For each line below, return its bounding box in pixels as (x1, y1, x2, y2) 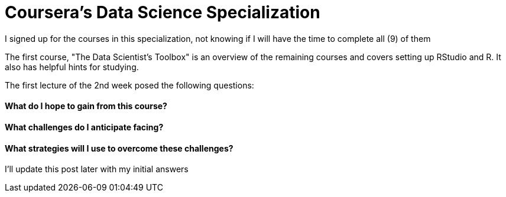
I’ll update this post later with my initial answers (5, 164, 189, 175)
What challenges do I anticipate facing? (5, 122, 164, 132)
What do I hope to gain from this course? (5, 101, 167, 111)
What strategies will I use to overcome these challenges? (5, 143, 233, 153)
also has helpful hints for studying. (5, 61, 139, 72)
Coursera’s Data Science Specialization (5, 2, 320, 22)
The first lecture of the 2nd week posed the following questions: (5, 80, 254, 90)
